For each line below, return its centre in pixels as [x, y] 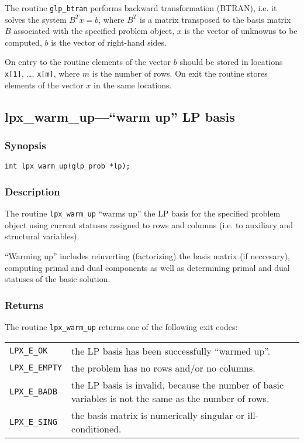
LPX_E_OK [29, 351]
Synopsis [25, 145]
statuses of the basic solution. [58, 279]
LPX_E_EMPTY [36, 368]
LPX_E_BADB [33, 391]
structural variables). [42, 236]
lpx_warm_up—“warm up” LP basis [120, 116]
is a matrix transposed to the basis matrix [215, 19]
